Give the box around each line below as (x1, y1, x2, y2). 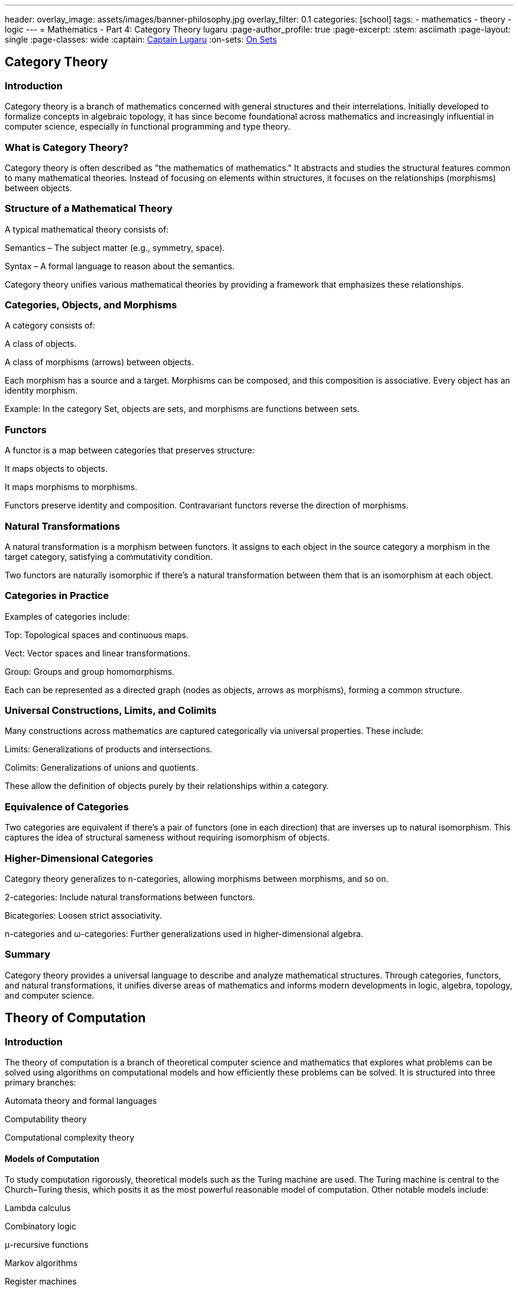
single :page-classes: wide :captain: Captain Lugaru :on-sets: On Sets (5, 34, 277, 44)
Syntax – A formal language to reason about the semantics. (5, 260, 235, 271)
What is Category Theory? (5, 141, 128, 153)
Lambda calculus (5, 1203, 71, 1213)
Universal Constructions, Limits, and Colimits (5, 704, 217, 717)
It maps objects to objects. (5, 463, 108, 474)
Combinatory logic (5, 1221, 76, 1232)
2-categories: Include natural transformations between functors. (5, 891, 255, 902)
